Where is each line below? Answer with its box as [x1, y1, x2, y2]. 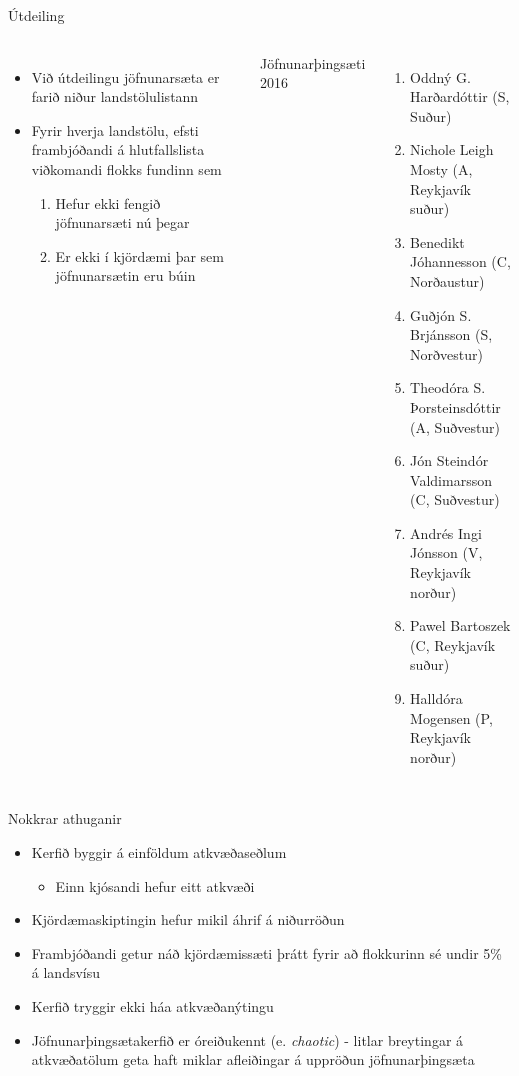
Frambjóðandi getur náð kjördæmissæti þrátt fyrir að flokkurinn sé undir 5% [31, 942, 503, 963]
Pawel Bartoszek [410, 615, 511, 636]
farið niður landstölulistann [31, 86, 199, 107]
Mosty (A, [410, 158, 473, 179]
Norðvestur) [410, 343, 483, 364]
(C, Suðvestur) [410, 489, 500, 510]
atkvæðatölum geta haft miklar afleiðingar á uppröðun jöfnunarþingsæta [31, 1049, 475, 1070]
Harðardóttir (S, [410, 86, 510, 107]
